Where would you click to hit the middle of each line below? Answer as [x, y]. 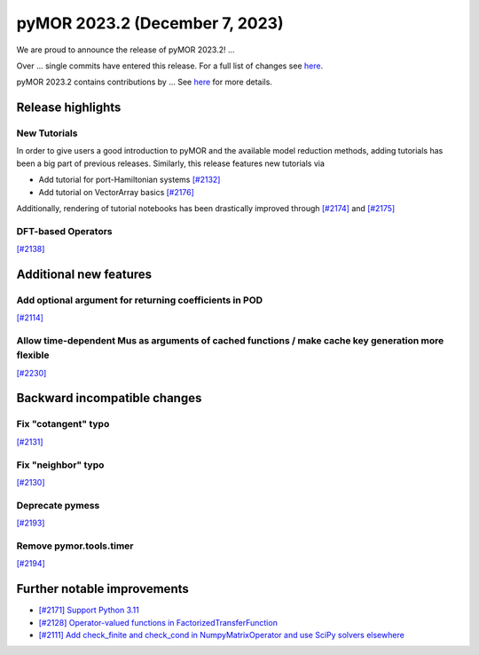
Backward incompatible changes [109, 398]
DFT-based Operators [64, 231]
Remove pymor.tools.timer [75, 546]
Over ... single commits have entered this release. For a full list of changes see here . [170, 66]
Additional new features [84, 274]
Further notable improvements [103, 589]
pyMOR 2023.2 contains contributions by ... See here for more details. [144, 82]
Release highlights [69, 108]
